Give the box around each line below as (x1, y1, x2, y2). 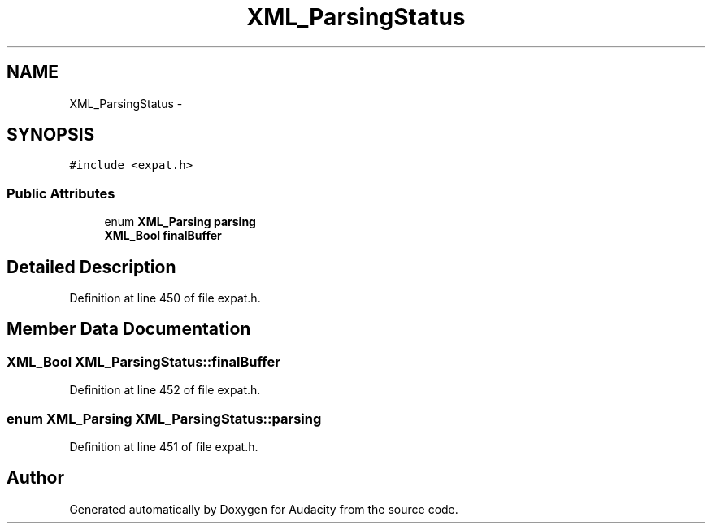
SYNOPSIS (7, 124, 95, 146)
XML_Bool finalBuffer (104, 228, 222, 243)
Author (7, 467, 64, 489)
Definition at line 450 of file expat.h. (69, 291, 261, 306)
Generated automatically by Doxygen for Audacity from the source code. (69, 502, 458, 516)
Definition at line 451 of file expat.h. (69, 440, 258, 454)
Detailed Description (7, 256, 176, 277)
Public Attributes (7, 185, 115, 202)
